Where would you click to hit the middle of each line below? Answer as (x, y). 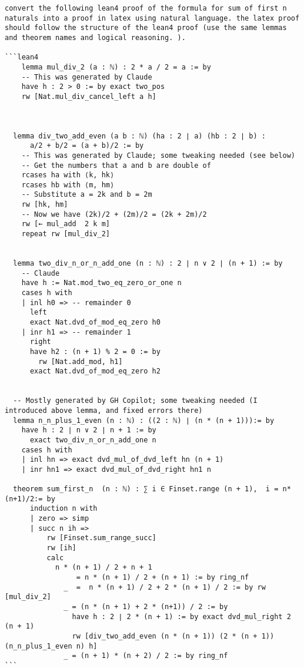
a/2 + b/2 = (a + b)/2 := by (87, 146)
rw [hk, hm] (45, 205)
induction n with (64, 509)
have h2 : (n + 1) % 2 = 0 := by (95, 351)
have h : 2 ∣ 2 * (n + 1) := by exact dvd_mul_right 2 (181, 616)
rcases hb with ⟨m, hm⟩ (68, 185)
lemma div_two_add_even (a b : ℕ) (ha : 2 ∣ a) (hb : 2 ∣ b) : (139, 136)
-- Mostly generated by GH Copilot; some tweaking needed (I (135, 401)
